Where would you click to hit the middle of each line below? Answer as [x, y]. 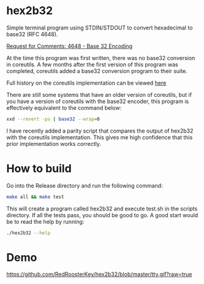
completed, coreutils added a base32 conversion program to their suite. [97, 71]
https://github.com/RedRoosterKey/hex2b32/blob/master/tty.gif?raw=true [99, 274]
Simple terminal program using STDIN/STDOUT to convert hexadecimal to [100, 28]
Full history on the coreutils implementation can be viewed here [86, 83]
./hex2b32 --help [28, 233]
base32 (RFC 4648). [32, 34]
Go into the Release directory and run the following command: [85, 185]
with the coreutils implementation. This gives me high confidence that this [100, 137]
